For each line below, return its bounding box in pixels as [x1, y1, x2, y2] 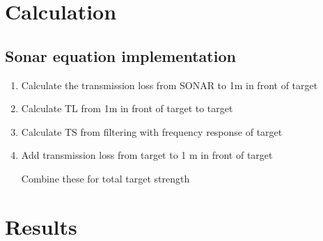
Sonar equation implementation [5, 45, 236, 66]
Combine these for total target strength [21, 171, 190, 185]
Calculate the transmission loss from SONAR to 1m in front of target [21, 77, 318, 92]
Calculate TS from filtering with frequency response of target [21, 124, 283, 139]
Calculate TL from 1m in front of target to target [21, 101, 233, 116]
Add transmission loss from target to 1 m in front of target [21, 148, 273, 162]
